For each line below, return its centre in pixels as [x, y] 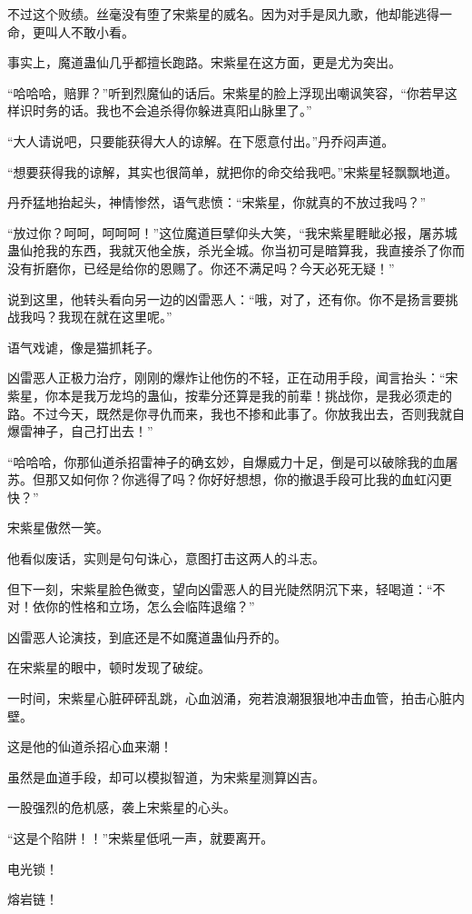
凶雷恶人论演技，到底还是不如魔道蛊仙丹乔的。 [147, 636]
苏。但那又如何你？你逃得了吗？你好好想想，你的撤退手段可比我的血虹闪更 [230, 479]
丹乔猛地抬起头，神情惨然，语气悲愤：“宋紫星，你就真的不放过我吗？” [217, 202]
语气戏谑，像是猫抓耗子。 [84, 347]
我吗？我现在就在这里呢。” [96, 317]
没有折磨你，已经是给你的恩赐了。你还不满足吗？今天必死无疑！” [201, 268]
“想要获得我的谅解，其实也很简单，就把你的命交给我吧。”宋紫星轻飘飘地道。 [233, 171]
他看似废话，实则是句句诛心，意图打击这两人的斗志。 [166, 558]
